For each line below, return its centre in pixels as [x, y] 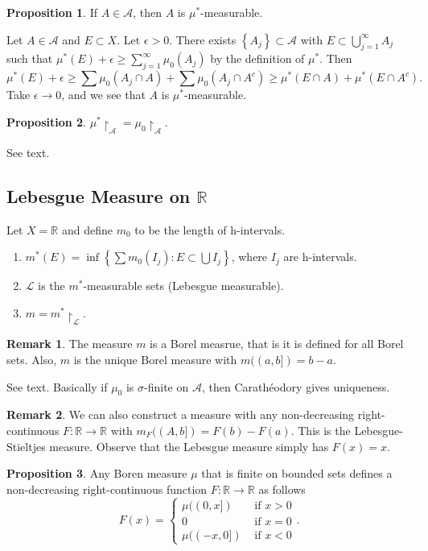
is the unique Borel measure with [155, 359]
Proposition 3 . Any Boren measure [97, 473]
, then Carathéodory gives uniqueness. [296, 386]
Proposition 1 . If [52, 12]
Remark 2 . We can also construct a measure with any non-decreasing [181, 414]
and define [87, 229]
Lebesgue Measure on [99, 196]
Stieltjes [26, 446]
